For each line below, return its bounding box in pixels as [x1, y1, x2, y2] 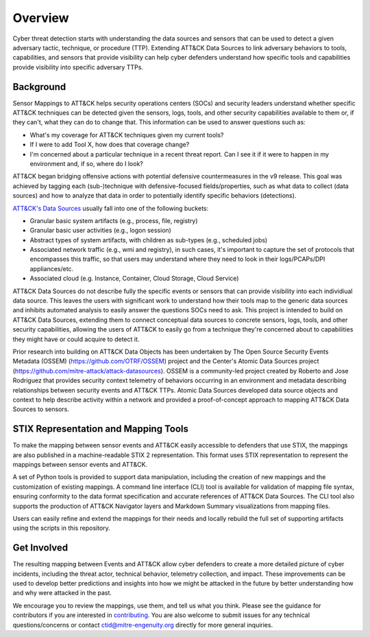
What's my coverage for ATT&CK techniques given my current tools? [29, 130, 224, 139]
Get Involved [12, 542, 69, 554]
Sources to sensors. [12, 405, 70, 413]
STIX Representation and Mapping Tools [12, 423, 188, 435]
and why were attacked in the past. [12, 589, 112, 597]
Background [12, 81, 66, 93]
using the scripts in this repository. [12, 524, 111, 532]
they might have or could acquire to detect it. [12, 335, 140, 343]
